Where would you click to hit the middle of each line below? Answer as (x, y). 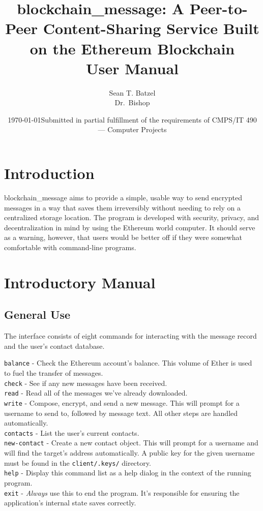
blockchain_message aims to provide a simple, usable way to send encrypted (123, 197)
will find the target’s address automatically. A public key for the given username (129, 453)
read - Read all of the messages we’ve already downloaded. (96, 393)
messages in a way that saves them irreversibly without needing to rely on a (122, 207)
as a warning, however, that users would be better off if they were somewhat (123, 237)
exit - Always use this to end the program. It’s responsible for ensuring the (122, 492)
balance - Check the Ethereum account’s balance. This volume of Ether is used (128, 363)
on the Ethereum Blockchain (132, 48)
